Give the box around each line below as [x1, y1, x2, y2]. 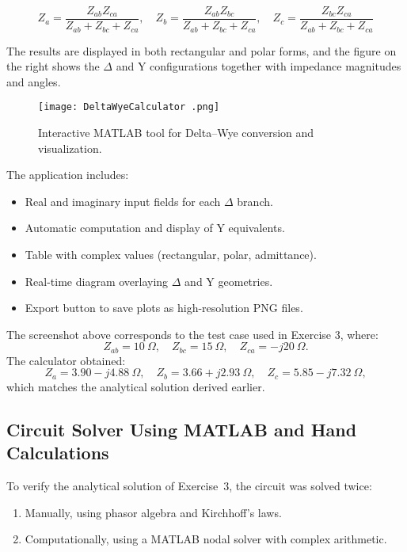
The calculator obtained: [6, 352, 126, 368]
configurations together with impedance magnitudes [150, 58, 401, 74]
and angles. [6, 73, 61, 89]
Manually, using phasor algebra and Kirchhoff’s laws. [25, 504, 282, 520]
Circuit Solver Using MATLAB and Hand [6, 417, 357, 441]
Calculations [6, 440, 109, 465]
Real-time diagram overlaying [25, 272, 169, 289]
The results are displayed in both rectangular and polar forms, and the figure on [6, 42, 397, 59]
